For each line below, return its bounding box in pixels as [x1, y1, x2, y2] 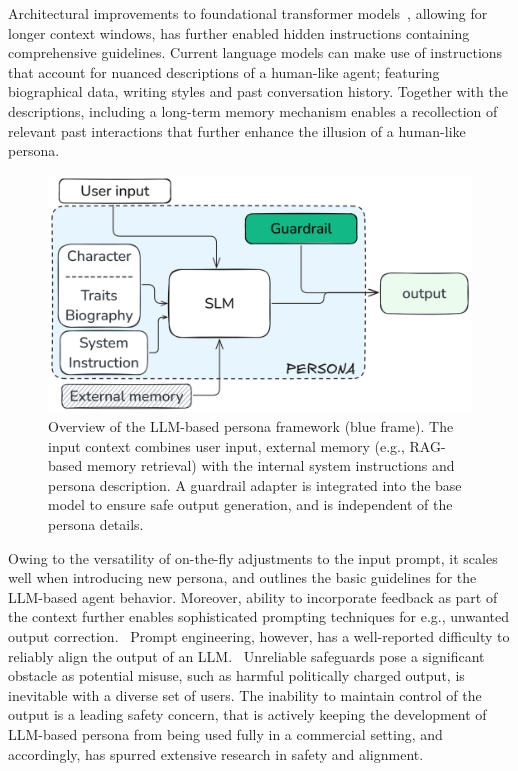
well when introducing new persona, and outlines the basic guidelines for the [8, 567, 477, 588]
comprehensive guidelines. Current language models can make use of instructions [8, 42, 503, 63]
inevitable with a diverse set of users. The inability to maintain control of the [8, 684, 482, 705]
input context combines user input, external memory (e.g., [48, 435, 405, 456]
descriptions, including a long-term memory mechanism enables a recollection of [8, 100, 498, 121]
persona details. [48, 513, 144, 534]
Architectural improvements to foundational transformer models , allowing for [8, 3, 488, 23]
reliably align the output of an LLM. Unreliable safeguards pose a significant [8, 645, 485, 666]
